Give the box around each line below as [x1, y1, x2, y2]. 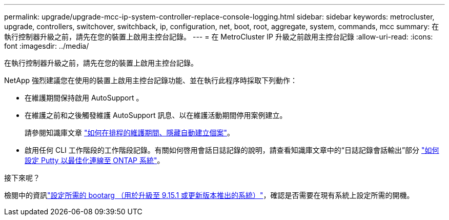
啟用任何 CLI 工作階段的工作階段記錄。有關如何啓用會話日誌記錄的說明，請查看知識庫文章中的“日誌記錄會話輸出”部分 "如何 [25, 146, 439, 154]
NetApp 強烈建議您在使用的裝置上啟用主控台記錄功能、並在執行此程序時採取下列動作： [4, 76, 298, 85]
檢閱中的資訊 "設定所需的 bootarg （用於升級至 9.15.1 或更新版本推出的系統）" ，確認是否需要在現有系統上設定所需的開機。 [4, 191, 414, 199]
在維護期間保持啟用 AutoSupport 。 [25, 93, 144, 102]
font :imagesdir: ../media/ [4, 42, 89, 50]
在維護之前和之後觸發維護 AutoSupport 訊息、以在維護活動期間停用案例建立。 [25, 111, 287, 119]
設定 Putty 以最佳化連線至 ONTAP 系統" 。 [25, 156, 165, 165]
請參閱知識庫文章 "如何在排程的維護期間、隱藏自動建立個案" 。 [25, 128, 234, 137]
